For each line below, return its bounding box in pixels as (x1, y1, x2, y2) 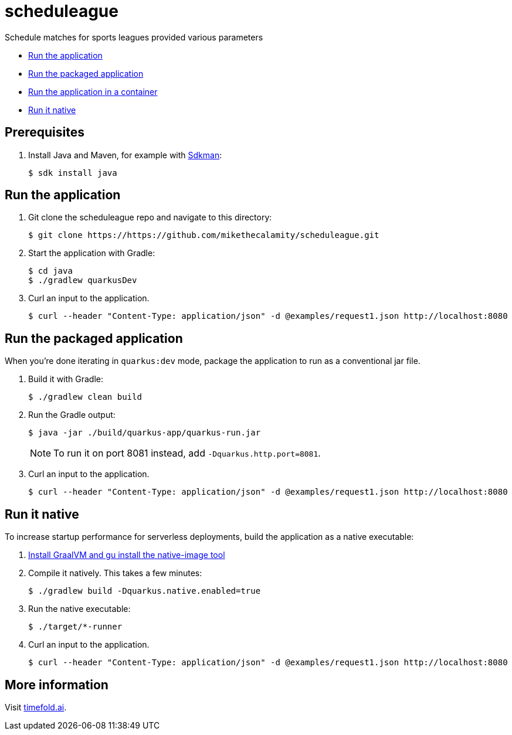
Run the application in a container (28, 86, 158, 97)
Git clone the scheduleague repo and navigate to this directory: (28, 212, 272, 223)
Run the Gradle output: (28, 410, 116, 420)
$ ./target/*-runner (28, 622, 123, 632)
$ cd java (28, 266, 73, 276)
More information (5, 677, 108, 692)
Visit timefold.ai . (5, 702, 67, 712)
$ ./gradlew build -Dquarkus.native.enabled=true (28, 586, 261, 596)
